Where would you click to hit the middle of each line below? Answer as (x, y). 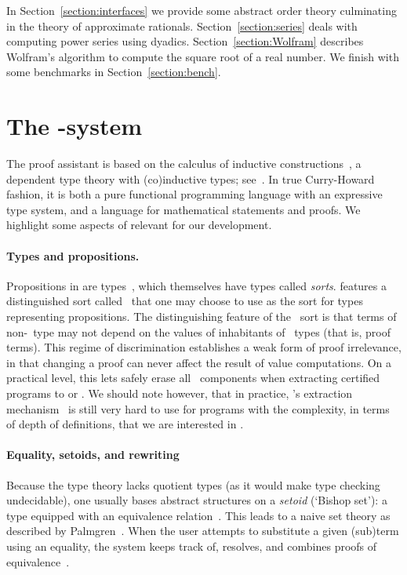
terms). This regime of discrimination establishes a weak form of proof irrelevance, (204, 347)
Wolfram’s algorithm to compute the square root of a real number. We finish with (203, 56)
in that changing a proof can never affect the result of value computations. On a (199, 362)
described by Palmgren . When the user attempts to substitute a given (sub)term (203, 531)
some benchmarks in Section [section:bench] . (114, 72)
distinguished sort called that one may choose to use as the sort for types (185, 301)
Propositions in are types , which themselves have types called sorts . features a (196, 285)
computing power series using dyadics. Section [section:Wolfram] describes (185, 41)
